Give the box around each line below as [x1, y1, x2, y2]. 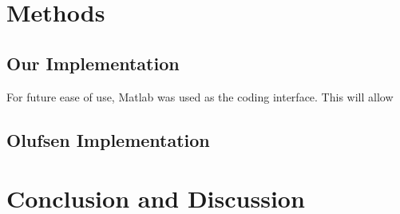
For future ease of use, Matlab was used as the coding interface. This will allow [6, 88, 394, 105]
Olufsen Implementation [6, 127, 210, 152]
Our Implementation [6, 50, 180, 75]
